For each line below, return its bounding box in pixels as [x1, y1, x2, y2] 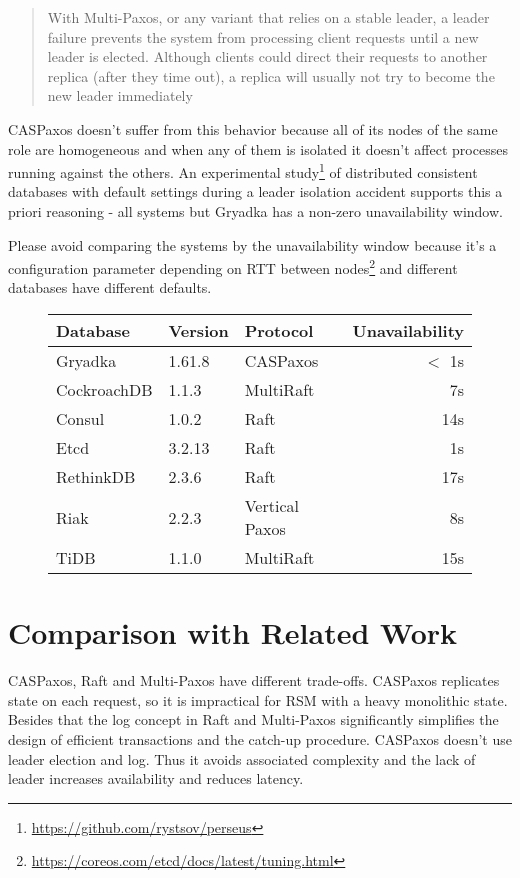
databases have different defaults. [8, 277, 212, 298]
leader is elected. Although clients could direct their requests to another [47, 46, 488, 67]
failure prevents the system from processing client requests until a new [47, 26, 479, 47]
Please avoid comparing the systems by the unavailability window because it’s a [8, 234, 497, 255]
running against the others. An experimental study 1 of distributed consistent [8, 159, 478, 182]
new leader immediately [47, 85, 193, 106]
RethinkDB [56, 465, 136, 489]
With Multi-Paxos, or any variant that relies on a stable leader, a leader [47, 7, 490, 27]
